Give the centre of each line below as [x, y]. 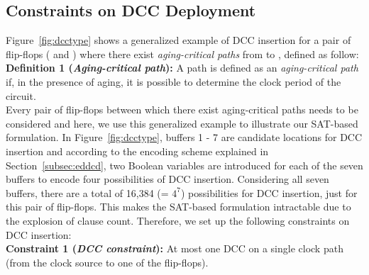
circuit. [21, 95]
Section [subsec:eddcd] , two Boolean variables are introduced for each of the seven [184, 165]
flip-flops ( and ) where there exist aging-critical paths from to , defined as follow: [182, 54]
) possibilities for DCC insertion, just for [269, 192]
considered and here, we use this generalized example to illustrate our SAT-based [182, 123]
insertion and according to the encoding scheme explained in [137, 151]
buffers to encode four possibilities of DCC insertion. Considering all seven [167, 179]
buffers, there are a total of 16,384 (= [87, 192]
